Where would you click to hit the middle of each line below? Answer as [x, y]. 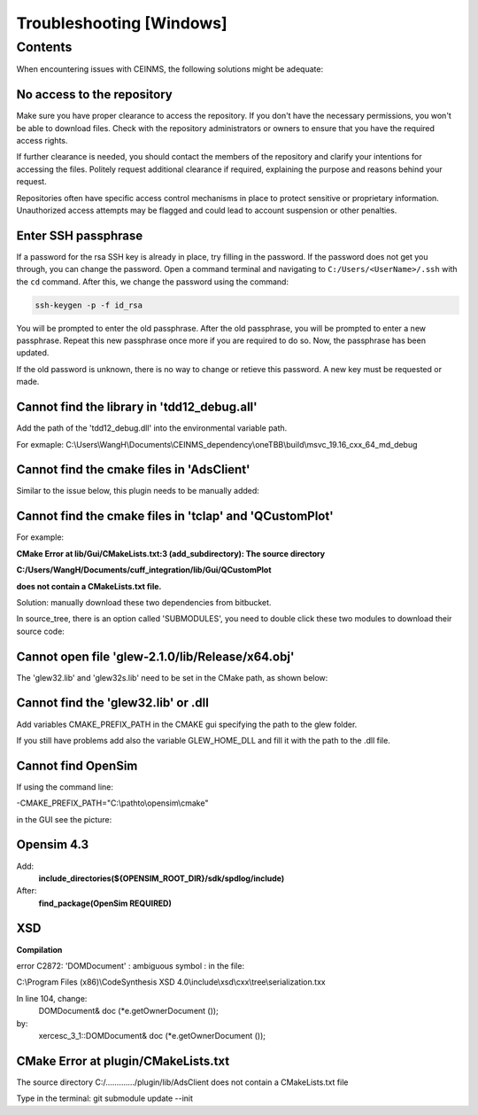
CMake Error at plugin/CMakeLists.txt [123, 1060]
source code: [41, 631]
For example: [40, 537]
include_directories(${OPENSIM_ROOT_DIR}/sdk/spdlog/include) [162, 878]
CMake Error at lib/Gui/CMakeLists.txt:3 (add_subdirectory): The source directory [171, 553]
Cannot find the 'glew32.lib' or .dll [113, 703]
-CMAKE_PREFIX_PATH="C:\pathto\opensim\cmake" [112, 803]
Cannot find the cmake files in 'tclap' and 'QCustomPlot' [175, 516]
